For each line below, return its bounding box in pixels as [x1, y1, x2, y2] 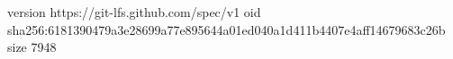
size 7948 [7, 38, 57, 56]
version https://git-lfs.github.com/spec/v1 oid [7, 3, 261, 21]
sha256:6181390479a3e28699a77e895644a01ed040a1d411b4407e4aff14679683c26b [7, 20, 446, 38]
